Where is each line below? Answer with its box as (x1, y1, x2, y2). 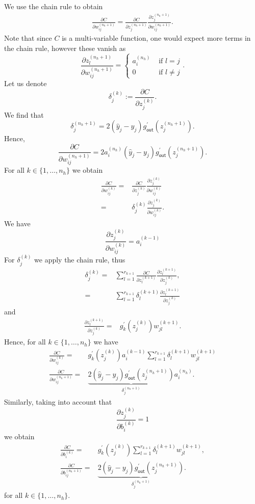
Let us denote (4, 78, 47, 89)
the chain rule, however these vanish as (4, 42, 126, 53)
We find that (4, 109, 44, 120)
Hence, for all (4, 336, 46, 347)
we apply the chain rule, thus (34, 254, 125, 265)
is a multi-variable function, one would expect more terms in (62, 33, 251, 43)
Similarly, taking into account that (4, 396, 112, 407)
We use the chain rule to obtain (4, 1, 103, 11)
